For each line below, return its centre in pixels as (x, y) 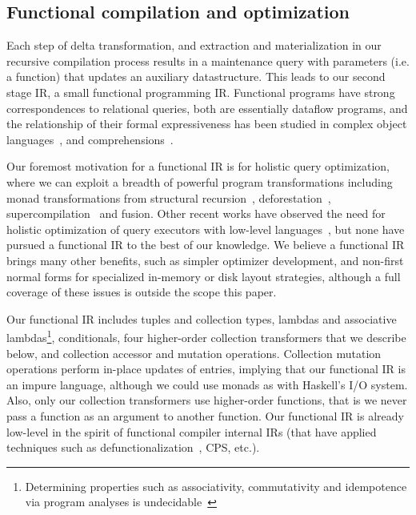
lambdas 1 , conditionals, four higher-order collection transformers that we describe (206, 336)
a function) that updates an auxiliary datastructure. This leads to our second (196, 76)
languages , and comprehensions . (90, 139)
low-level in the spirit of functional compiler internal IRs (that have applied (192, 431)
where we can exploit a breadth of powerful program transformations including (200, 181)
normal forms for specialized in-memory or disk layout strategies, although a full (204, 276)
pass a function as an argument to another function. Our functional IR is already (205, 415)
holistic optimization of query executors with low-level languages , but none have (206, 229)
